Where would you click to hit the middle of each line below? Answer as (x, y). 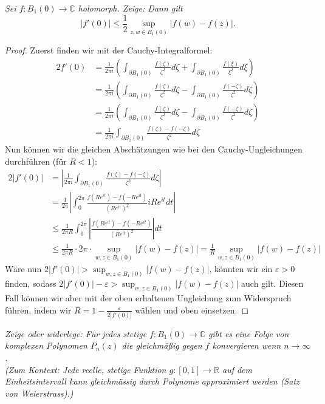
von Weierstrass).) (39, 393)
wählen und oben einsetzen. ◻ (192, 310)
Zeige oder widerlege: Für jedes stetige (76, 333)
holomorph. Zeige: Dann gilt (130, 8)
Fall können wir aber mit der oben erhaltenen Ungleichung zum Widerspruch (148, 297)
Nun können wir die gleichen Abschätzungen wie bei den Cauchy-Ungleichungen (154, 149)
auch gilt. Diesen (272, 283)
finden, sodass (31, 283)
